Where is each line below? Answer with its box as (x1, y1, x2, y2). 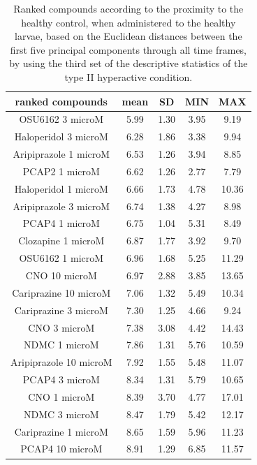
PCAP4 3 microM (22, 372, 100, 387)
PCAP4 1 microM (22, 216, 100, 230)
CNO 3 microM (28, 320, 95, 334)
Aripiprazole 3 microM (13, 198, 110, 213)
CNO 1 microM (28, 389, 95, 404)
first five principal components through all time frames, (10, 42, 247, 57)
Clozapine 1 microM (18, 233, 105, 248)
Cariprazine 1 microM (14, 424, 108, 438)
